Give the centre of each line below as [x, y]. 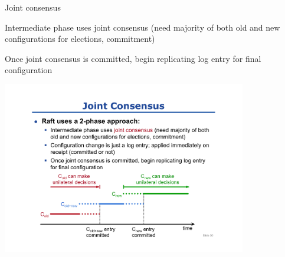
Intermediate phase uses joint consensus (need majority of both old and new [142, 27]
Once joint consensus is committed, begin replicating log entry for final [133, 58]
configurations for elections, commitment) [80, 39]
